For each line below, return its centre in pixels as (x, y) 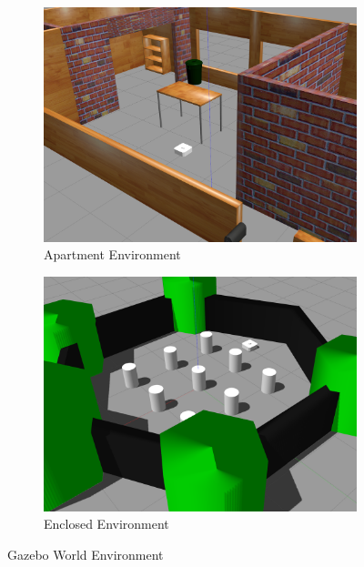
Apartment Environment (112, 254)
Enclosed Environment (106, 524)
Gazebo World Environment (86, 555)
